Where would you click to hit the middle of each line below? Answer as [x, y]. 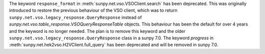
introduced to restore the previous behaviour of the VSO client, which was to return [93, 10]
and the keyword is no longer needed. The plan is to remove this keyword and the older [97, 31]
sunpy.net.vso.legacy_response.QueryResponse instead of [76, 17]
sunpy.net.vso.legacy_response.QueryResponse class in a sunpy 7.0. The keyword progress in [111, 38]
